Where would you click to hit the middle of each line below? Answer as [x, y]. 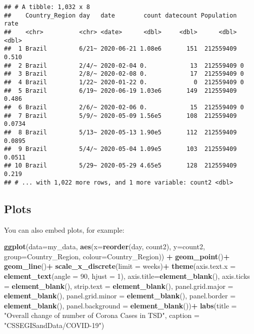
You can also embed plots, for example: [64, 229]
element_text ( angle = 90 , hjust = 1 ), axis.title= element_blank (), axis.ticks [127, 276]
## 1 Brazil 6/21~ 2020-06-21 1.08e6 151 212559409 [120, 49]
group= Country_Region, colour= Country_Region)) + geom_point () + [117, 256]
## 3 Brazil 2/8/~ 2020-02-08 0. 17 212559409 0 [124, 74]
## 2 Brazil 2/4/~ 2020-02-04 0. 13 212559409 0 [124, 65]
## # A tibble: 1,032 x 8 [47, 7]
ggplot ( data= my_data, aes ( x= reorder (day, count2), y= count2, [104, 246]
